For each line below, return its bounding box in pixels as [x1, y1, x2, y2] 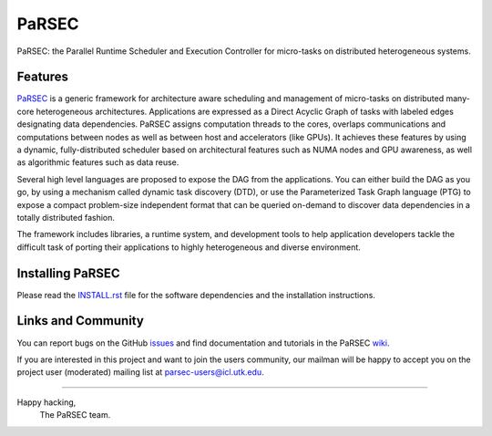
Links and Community [16, 313, 145, 328]
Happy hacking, [16, 397, 77, 408]
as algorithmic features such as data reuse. [16, 157, 179, 168]
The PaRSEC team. [39, 410, 111, 420]
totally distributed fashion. [16, 212, 116, 223]
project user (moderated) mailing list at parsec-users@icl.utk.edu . [16, 367, 264, 378]
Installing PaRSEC [16, 265, 120, 281]
